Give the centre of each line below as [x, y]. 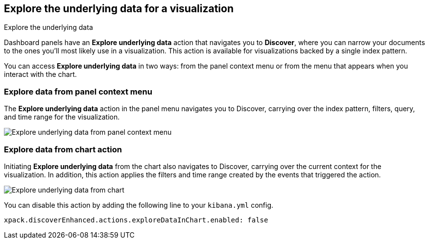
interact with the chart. [40, 74]
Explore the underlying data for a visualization [119, 9]
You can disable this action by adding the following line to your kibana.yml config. [139, 205]
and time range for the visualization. [62, 117]
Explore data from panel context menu [78, 91]
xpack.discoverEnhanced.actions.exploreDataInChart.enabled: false [136, 220]
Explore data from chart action [63, 149]
